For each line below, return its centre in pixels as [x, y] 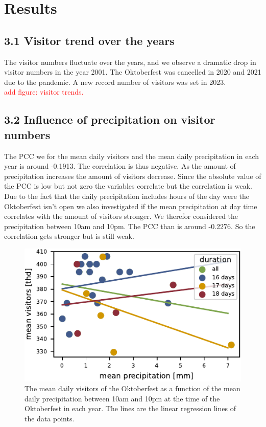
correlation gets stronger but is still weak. [69, 236]
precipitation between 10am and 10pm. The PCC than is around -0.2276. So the [130, 226]
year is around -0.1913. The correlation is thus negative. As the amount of [120, 166]
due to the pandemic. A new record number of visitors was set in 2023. [115, 82]
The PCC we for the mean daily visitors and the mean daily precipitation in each [132, 156]
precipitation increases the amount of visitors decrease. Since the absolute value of [133, 176]
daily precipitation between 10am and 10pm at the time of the [122, 398]
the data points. [50, 418]
